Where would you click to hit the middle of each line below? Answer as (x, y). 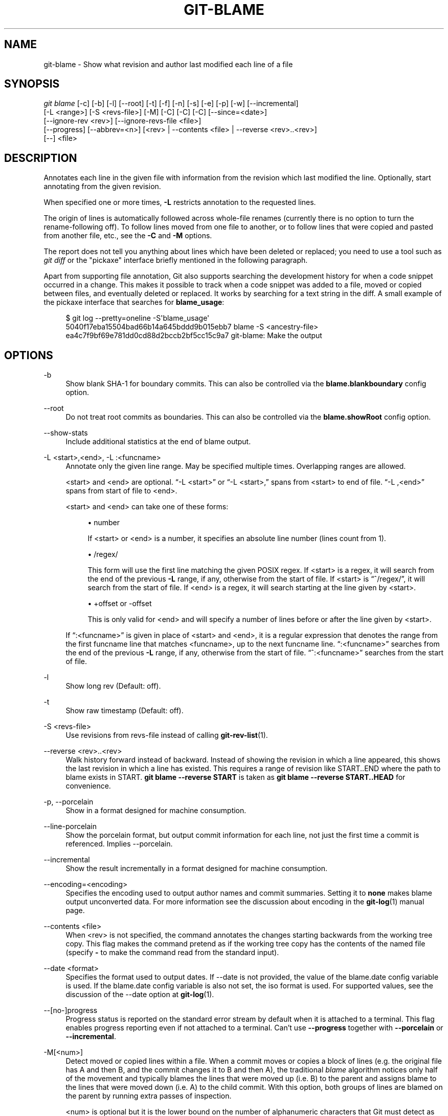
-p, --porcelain (69, 802)
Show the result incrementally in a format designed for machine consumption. (196, 869)
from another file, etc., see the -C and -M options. (128, 236)
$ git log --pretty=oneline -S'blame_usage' (138, 318)
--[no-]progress (71, 1010)
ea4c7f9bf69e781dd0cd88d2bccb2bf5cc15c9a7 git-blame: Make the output (194, 336)
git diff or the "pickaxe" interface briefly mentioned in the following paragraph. (176, 260)
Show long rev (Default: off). (113, 686)
